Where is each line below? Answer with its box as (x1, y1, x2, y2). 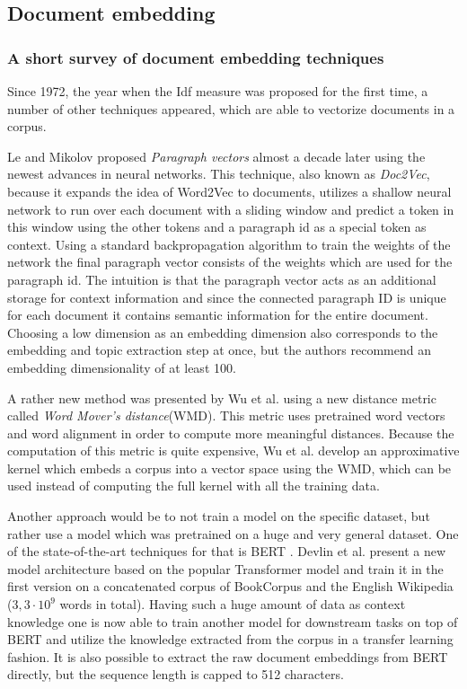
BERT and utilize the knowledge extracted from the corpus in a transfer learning (7, 630, 454, 649)
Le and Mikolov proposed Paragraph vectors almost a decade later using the (7, 146, 426, 165)
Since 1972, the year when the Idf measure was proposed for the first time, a (7, 82, 428, 100)
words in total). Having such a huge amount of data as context (59, 595, 406, 614)
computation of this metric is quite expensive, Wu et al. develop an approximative (7, 441, 460, 460)
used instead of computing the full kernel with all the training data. (7, 476, 380, 495)
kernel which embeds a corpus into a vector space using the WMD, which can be (7, 458, 452, 477)
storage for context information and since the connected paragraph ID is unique (7, 287, 446, 306)
